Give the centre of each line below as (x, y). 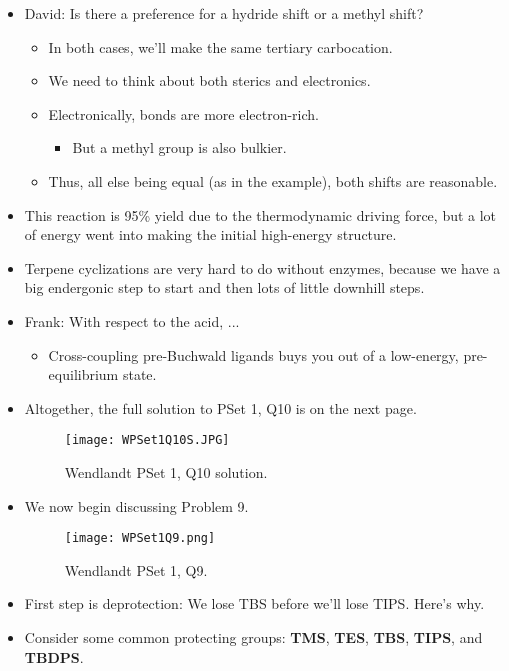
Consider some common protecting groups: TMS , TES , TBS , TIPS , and (253, 637)
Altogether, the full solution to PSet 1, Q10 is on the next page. (220, 407)
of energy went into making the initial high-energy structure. (210, 234)
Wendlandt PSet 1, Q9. (136, 569)
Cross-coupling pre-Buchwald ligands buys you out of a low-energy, (253, 354)
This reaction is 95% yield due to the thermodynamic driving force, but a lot (260, 214)
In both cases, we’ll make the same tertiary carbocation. (220, 46)
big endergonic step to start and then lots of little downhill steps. (224, 287)
